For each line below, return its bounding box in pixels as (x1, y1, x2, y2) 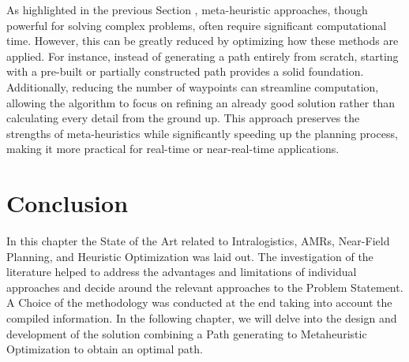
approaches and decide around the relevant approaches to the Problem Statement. (6, 278, 403, 295)
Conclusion (6, 187, 129, 219)
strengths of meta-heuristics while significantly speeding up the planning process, (6, 125, 398, 141)
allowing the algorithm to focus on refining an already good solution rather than (6, 94, 395, 110)
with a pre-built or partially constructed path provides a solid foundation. (6, 63, 364, 80)
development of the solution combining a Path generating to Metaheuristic (6, 325, 367, 341)
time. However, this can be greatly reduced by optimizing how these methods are (6, 32, 399, 49)
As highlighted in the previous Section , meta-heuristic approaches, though (6, 2, 368, 17)
